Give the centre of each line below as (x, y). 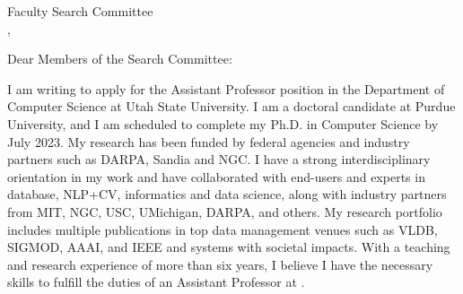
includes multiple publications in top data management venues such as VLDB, (223, 229)
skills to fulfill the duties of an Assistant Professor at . (156, 282)
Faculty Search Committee (80, 11)
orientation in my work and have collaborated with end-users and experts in (216, 176)
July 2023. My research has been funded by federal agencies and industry (209, 141)
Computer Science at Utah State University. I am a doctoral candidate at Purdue (231, 106)
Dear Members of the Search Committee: (120, 59)
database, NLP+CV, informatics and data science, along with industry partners (227, 194)
